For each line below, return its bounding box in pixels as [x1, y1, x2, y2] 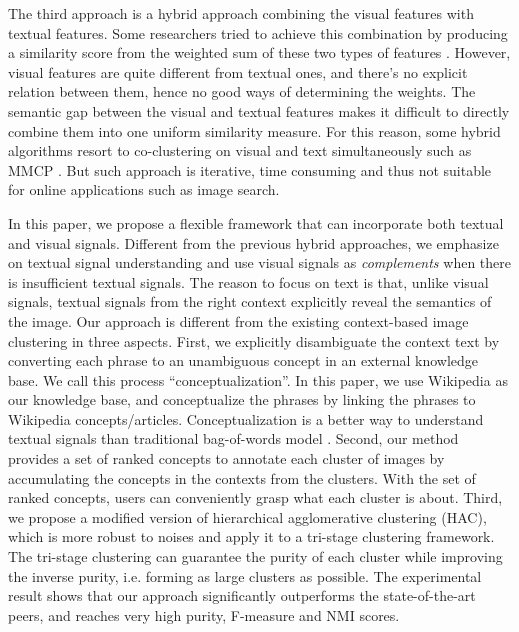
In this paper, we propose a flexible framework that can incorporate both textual [8, 212, 504, 233]
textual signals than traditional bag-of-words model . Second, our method [8, 428, 459, 449]
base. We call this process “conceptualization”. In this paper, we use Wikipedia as [8, 369, 508, 390]
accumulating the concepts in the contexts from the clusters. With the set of [8, 467, 476, 488]
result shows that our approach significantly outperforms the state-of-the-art [8, 585, 476, 606]
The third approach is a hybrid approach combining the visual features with [8, 3, 474, 23]
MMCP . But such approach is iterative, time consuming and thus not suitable [8, 159, 492, 180]
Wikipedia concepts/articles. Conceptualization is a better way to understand [8, 408, 484, 429]
